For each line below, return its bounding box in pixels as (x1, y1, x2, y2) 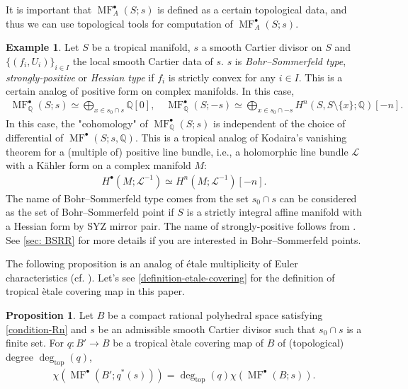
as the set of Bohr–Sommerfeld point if (6, 204, 174, 219)
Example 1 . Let (6, 40, 79, 54)
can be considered (279, 190, 357, 205)
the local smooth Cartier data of (72, 53, 213, 68)
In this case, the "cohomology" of (6, 115, 148, 130)
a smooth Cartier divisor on (201, 40, 322, 54)
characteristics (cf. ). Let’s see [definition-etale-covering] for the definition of (6, 269, 335, 284)
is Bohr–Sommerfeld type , (234, 53, 346, 68)
